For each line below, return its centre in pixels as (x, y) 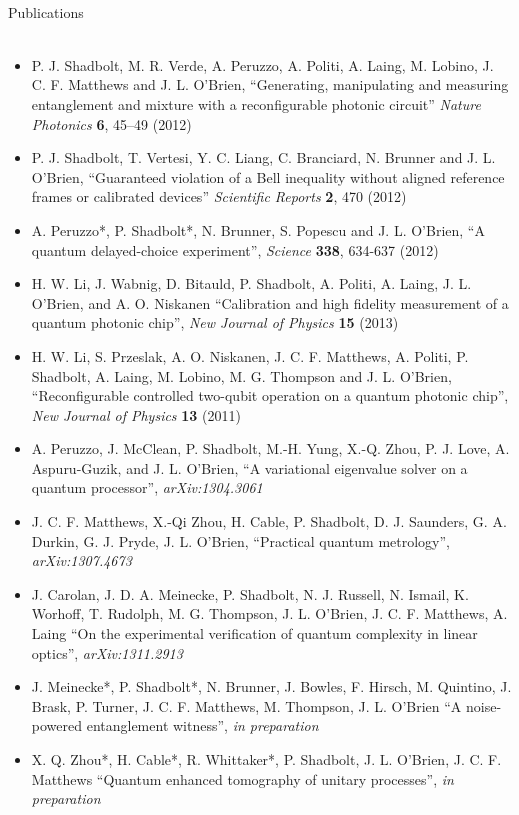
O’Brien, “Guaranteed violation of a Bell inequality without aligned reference (268, 176)
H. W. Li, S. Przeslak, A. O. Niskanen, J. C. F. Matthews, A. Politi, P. (250, 355)
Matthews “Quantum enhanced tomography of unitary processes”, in (242, 778)
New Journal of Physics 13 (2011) (136, 414)
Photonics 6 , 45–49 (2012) (111, 123)
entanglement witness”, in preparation (202, 725)
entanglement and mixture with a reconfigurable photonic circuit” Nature (256, 103)
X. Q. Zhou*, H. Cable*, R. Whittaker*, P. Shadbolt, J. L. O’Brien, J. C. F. (266, 759)
